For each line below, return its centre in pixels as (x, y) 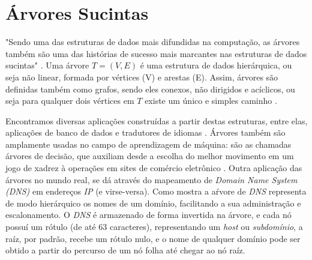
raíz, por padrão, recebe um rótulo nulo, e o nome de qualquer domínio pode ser (153, 238)
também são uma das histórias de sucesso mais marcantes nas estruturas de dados (156, 53)
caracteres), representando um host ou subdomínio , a (206, 227)
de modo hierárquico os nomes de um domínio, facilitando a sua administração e (153, 203)
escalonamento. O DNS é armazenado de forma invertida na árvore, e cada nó (148, 215)
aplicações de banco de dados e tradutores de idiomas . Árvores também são (145, 132)
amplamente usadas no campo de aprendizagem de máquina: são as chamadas (148, 144)
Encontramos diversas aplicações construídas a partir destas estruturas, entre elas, (157, 120)
